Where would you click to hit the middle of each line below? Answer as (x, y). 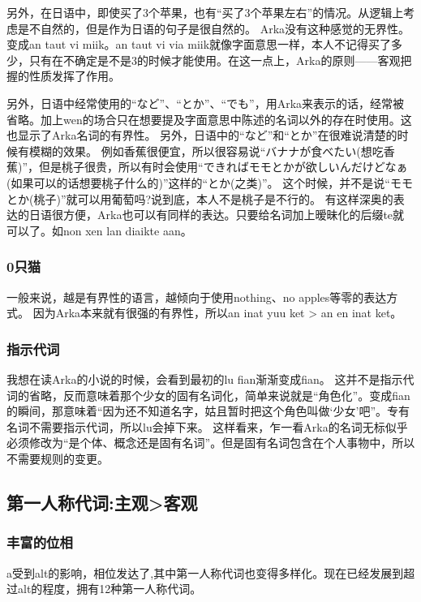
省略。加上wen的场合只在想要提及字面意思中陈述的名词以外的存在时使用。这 (209, 119)
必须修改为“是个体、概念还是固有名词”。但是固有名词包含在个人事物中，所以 (211, 443)
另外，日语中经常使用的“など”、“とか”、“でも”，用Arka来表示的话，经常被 (206, 103)
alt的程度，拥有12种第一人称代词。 (110, 589)
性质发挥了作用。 (74, 76)
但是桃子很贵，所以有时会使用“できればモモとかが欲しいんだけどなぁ (223, 167)
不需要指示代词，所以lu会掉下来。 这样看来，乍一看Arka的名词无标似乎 (218, 426)
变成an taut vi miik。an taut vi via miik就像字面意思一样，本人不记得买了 (199, 44)
